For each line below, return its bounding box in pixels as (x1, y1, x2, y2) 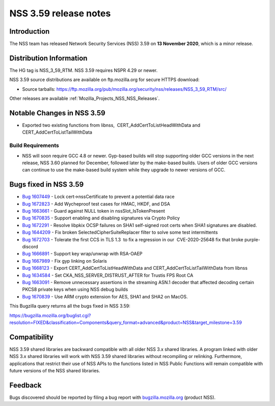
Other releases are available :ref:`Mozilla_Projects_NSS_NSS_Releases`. (9, 95, 160, 102)
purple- (244, 236, 261, 242)
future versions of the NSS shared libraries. (9, 367, 100, 373)
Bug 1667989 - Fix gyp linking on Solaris (22, 258, 107, 264)
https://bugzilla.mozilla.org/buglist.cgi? (9, 312, 91, 318)
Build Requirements (9, 142, 60, 149)
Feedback (9, 380, 42, 390)
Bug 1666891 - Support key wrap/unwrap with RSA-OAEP (22, 250, 143, 257)
